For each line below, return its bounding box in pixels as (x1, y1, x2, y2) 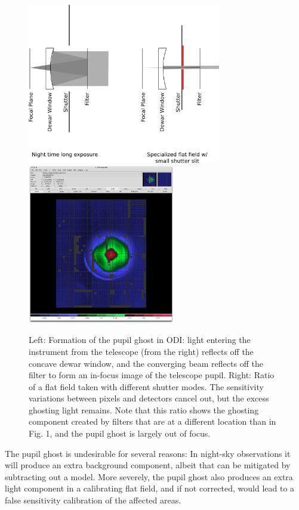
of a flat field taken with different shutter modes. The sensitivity (29, 380, 264, 392)
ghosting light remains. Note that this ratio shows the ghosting (29, 403, 259, 416)
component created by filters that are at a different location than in (29, 415, 276, 428)
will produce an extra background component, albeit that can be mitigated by (5, 459, 291, 471)
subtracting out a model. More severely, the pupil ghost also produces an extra (5, 470, 293, 483)
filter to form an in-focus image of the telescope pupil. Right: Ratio (29, 369, 275, 381)
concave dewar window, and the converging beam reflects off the (29, 357, 263, 369)
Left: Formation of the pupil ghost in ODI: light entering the (29, 333, 251, 346)
